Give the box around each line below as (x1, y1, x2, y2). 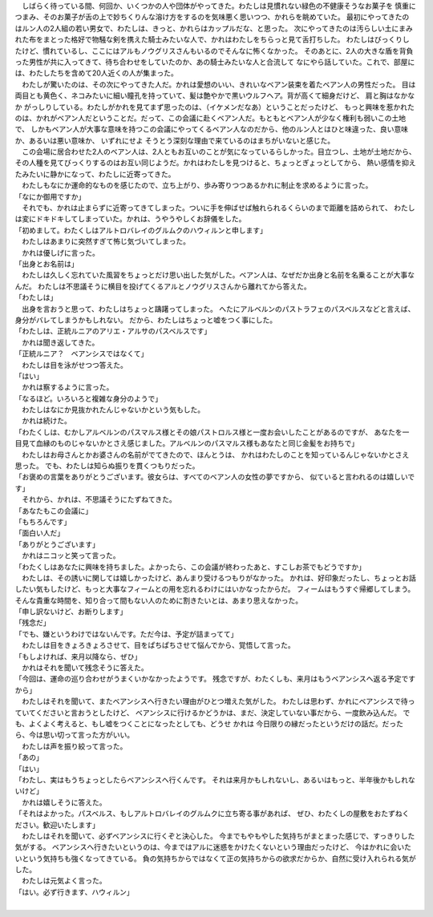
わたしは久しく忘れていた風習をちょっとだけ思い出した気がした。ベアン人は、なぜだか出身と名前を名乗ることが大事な (21, 270, 415, 280)
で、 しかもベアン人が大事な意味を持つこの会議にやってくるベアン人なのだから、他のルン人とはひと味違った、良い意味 (14, 124, 409, 134)
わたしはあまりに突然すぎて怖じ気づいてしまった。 (21, 236, 191, 246)
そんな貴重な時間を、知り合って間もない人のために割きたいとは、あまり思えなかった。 (14, 596, 303, 605)
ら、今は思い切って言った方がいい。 (14, 730, 135, 740)
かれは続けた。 (21, 416, 71, 426)
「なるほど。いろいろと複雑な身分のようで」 (14, 394, 163, 403)
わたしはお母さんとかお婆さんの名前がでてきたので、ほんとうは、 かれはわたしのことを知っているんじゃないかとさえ (21, 450, 410, 459)
